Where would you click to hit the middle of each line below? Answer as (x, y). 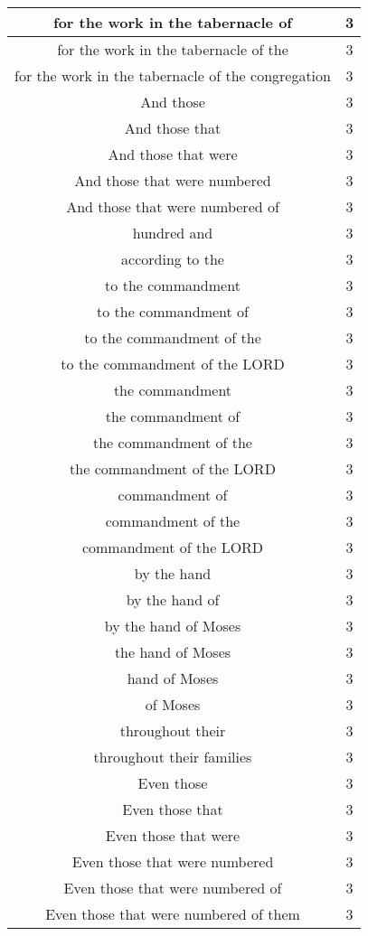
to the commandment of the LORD (173, 364)
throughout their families (173, 757)
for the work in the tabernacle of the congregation (173, 75)
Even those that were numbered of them (173, 914)
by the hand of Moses (173, 626)
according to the (173, 259)
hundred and (173, 233)
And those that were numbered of (173, 206)
